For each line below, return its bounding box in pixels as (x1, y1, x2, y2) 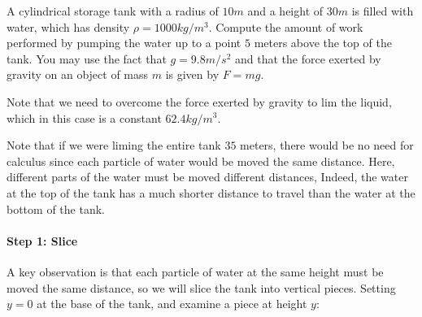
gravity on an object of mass (7, 66, 149, 83)
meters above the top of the (254, 34, 392, 51)
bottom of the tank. (7, 200, 105, 217)
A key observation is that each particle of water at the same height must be (7, 263, 384, 280)
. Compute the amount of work (208, 18, 363, 35)
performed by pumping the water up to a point (7, 34, 241, 51)
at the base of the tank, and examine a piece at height (37, 295, 307, 312)
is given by (165, 66, 220, 83)
